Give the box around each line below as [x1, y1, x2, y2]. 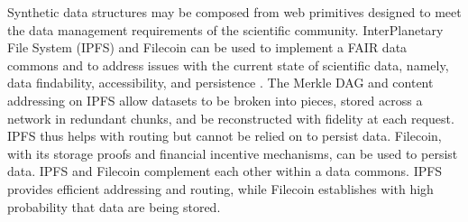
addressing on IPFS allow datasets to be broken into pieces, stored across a [7, 90, 423, 109]
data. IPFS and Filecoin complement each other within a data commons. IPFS [7, 162, 443, 180]
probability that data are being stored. [7, 197, 221, 216]
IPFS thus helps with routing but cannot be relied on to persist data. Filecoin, [7, 126, 442, 145]
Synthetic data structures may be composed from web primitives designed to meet [7, 3, 462, 21]
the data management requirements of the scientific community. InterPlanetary [7, 20, 444, 39]
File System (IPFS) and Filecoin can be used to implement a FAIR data [7, 38, 408, 57]
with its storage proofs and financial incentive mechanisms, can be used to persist [7, 143, 458, 162]
